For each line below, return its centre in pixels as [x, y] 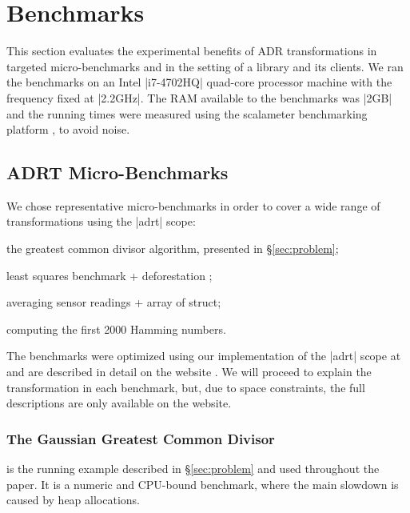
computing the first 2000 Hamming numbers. [116, 329]
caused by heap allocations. [73, 500]
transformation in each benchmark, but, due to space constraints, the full [186, 387]
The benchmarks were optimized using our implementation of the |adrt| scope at [204, 356]
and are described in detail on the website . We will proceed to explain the [189, 372]
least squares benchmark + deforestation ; [109, 275]
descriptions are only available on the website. [119, 403]
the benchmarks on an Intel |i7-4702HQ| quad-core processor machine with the [199, 82]
